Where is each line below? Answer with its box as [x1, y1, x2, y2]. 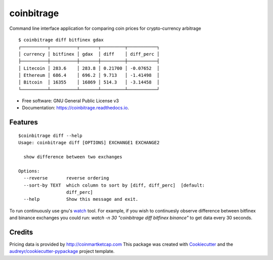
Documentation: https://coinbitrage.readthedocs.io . [22, 105, 129, 111]
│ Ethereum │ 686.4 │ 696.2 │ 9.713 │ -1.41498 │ [18, 72, 160, 78]
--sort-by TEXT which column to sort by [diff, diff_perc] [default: [23, 182, 205, 188]
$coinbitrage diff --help [18, 133, 83, 139]
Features [9, 118, 38, 126]
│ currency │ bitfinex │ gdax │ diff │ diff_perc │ [18, 51, 160, 57]
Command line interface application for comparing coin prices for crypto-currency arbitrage [9, 25, 202, 31]
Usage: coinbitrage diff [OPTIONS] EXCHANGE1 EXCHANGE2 [18, 140, 160, 146]
